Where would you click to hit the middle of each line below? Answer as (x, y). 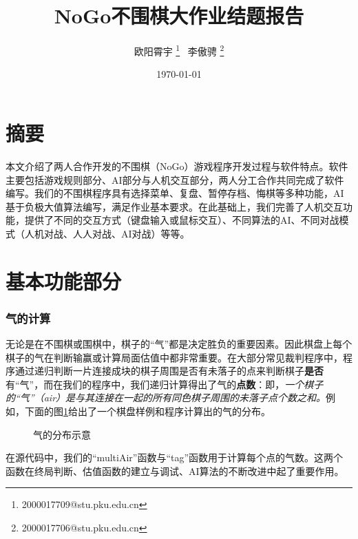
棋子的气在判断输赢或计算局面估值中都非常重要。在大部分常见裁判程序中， (174, 357)
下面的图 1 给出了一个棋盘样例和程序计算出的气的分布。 (147, 411)
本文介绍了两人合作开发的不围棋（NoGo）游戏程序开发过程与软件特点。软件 (177, 166)
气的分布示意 (62, 434)
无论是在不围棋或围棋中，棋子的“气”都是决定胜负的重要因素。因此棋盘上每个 (179, 344)
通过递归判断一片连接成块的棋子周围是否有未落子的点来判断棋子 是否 (169, 371)
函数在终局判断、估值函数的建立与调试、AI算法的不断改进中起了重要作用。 (175, 471)
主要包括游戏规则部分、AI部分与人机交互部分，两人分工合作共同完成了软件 (175, 179)
